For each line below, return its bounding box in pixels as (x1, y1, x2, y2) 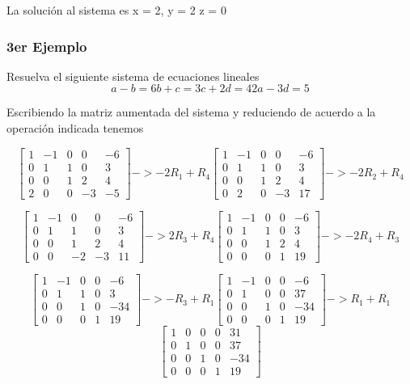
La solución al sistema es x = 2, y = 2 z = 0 (6, 2, 226, 18)
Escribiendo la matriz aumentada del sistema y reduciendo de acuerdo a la (6, 103, 376, 120)
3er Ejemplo (6, 36, 87, 56)
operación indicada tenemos (6, 120, 144, 136)
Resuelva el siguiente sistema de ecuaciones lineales (6, 67, 260, 84)
